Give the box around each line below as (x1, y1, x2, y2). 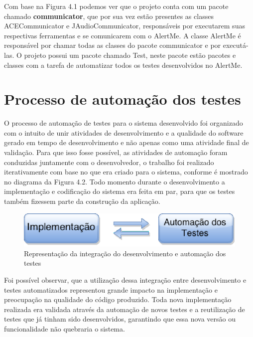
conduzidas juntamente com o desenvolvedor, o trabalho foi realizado (4, 157, 214, 167)
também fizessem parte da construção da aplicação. (4, 196, 160, 206)
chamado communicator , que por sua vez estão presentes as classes (4, 10, 214, 21)
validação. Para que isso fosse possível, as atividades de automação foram (4, 147, 228, 158)
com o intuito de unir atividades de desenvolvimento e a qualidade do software (4, 127, 244, 138)
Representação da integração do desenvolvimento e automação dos (24, 248, 226, 258)
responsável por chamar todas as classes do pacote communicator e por (4, 40, 221, 50)
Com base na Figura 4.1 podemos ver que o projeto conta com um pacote (4, 1, 229, 11)
